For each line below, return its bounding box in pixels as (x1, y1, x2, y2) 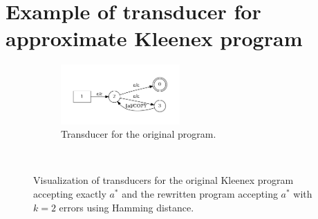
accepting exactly (33, 186, 106, 200)
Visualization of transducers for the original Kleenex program (33, 173, 294, 187)
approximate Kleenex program (6, 24, 303, 52)
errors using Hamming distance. (59, 200, 194, 214)
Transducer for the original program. (61, 127, 216, 141)
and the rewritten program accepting (122, 186, 278, 200)
